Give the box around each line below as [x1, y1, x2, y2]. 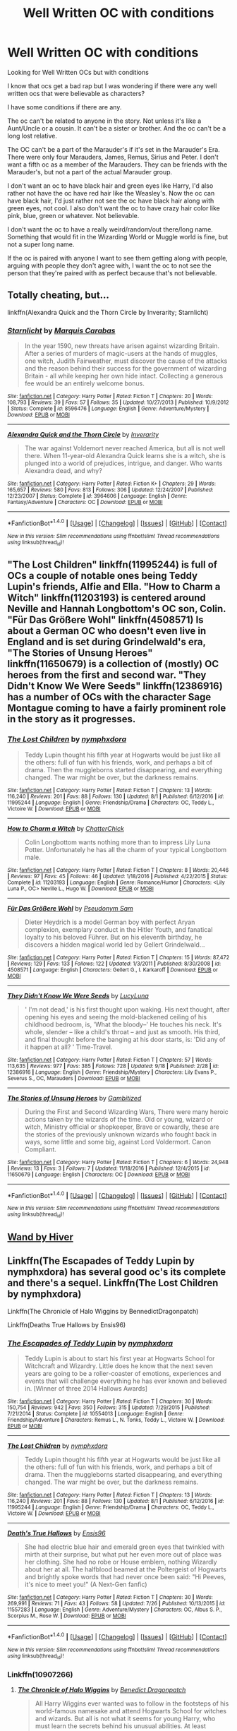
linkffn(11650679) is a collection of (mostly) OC [7, 658, 219, 670]
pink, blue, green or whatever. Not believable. [7, 211, 140, 220]
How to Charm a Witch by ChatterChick [7, 824, 125, 832]
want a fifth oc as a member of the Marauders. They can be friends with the [7, 160, 228, 169]
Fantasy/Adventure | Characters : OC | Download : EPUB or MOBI [7, 499, 164, 506]
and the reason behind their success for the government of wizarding [24, 364, 227, 373]
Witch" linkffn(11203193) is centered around [7, 592, 206, 604]
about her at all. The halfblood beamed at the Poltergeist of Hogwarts [24, 1565, 227, 1574]
